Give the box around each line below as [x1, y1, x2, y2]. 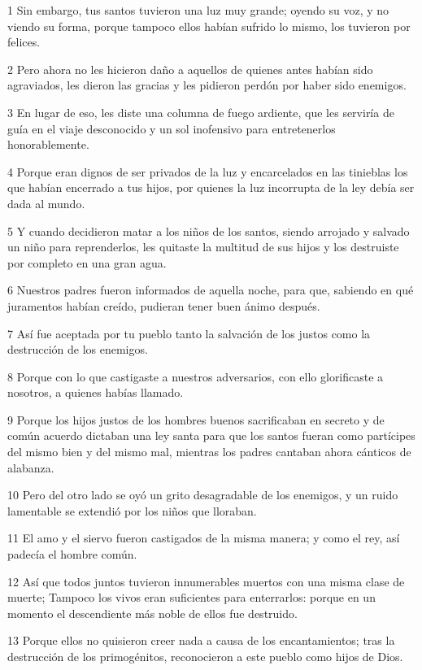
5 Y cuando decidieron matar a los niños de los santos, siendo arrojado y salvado [7, 222, 410, 239]
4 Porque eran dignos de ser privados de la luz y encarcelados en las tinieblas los [7, 163, 408, 180]
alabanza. [7, 459, 54, 476]
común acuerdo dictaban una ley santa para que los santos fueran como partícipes [7, 427, 415, 444]
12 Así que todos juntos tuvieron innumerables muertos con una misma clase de [7, 572, 405, 590]
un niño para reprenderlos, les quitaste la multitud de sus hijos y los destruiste [7, 238, 399, 255]
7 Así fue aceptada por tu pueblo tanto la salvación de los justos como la [7, 324, 371, 342]
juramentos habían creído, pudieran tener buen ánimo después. [7, 297, 320, 314]
